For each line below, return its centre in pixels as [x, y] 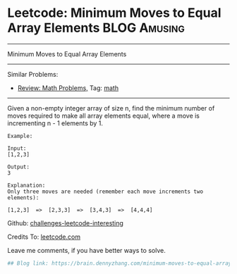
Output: [19, 167]
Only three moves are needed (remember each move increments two [105, 192]
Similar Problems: [33, 74]
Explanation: [26, 185]
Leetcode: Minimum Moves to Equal [114, 13]
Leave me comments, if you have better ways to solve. [86, 250]
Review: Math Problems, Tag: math [68, 88]
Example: [20, 136]
